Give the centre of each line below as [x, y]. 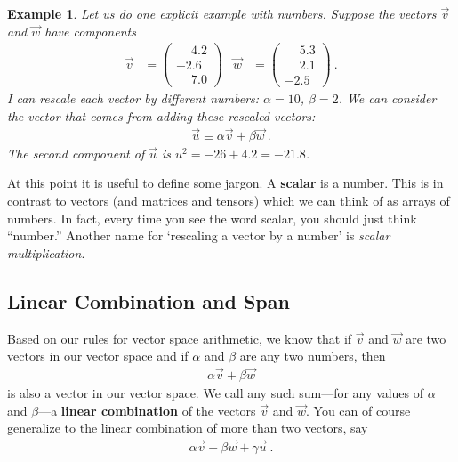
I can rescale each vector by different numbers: [133, 98]
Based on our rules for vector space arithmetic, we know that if [180, 338]
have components [90, 31]
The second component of [76, 153]
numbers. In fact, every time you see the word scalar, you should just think [212, 218]
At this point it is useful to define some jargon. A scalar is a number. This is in [225, 183]
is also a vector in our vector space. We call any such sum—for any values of [216, 393]
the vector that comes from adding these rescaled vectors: [161, 115]
